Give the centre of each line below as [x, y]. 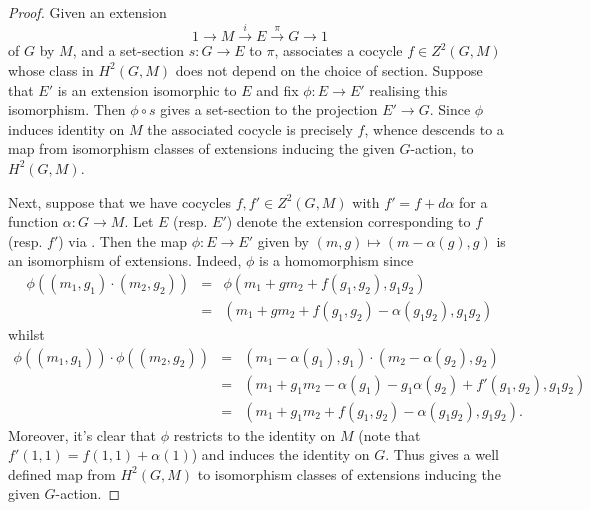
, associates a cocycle [338, 50]
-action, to [442, 148]
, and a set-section [128, 50]
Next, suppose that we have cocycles [120, 201]
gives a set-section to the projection [269, 109]
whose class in [51, 69]
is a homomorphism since [336, 260]
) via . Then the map [122, 240]
